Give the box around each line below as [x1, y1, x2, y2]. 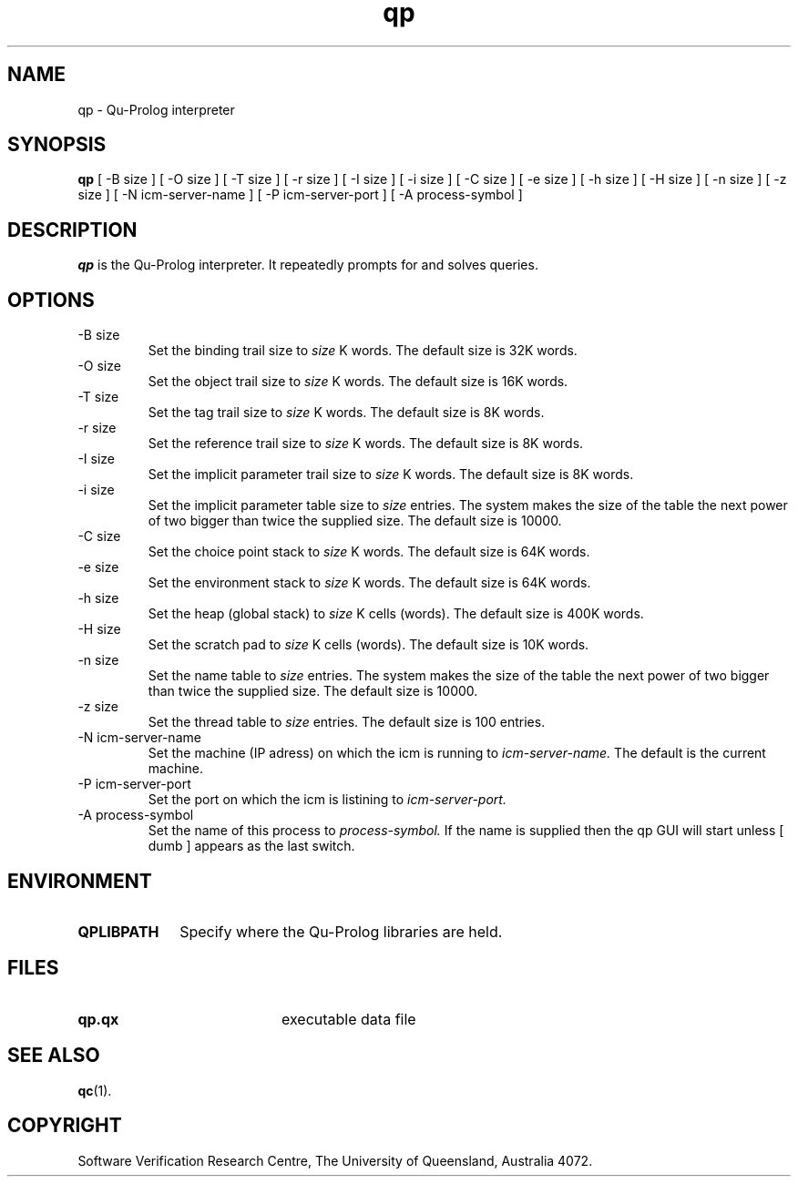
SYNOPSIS [7, 133, 107, 157]
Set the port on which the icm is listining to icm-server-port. [148, 791, 506, 808]
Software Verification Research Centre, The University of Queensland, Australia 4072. [77, 1152, 593, 1169]
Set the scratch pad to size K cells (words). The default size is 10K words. [148, 637, 589, 653]
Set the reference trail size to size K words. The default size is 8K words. [148, 435, 584, 452]
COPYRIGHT [7, 1114, 122, 1138]
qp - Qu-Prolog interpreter [77, 101, 235, 117]
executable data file [281, 1009, 416, 1028]
